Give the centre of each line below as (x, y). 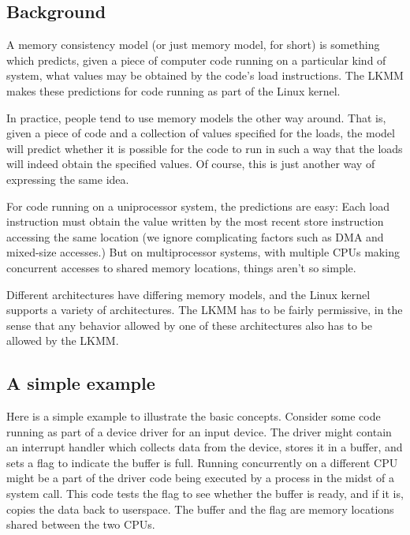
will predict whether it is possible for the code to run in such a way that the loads (205, 148)
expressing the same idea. (68, 179)
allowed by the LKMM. (63, 340)
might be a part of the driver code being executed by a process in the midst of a (200, 478)
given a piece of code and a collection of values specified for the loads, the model (201, 133)
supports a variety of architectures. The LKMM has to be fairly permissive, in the (205, 310)
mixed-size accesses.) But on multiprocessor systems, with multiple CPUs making (203, 252)
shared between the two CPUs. (81, 524)
